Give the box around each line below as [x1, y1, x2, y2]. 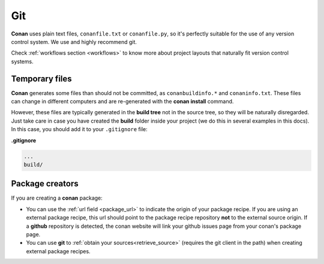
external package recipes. [26, 247, 91, 255]
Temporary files [11, 73, 72, 84]
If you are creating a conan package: [11, 194, 103, 201]
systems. [11, 58, 34, 65]
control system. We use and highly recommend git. [11, 38, 137, 45]
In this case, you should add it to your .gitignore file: [11, 126, 148, 133]
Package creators [11, 179, 79, 189]
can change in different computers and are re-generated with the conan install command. [11, 98, 234, 105]
